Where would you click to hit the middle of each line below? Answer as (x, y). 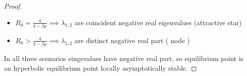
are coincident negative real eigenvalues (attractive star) (158, 22)
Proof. (13, 6)
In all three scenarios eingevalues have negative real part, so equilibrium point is (124, 58)
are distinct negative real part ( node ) (132, 40)
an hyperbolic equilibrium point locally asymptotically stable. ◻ (100, 68)
